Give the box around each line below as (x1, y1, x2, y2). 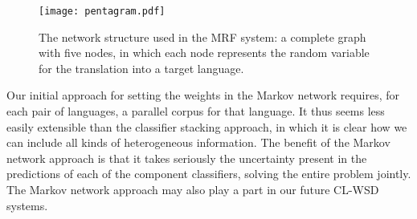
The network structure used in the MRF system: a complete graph (39, 28, 366, 45)
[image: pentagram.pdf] (39, 6, 166, 17)
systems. (6, 197, 48, 213)
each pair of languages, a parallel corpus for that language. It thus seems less (6, 103, 385, 120)
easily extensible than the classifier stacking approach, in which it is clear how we (6, 118, 407, 135)
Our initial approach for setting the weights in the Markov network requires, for (6, 87, 400, 103)
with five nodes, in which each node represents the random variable (39, 44, 370, 61)
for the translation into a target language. (39, 59, 244, 76)
